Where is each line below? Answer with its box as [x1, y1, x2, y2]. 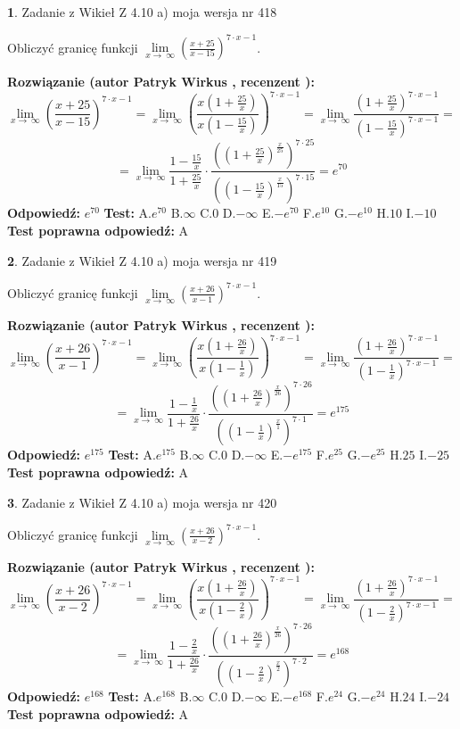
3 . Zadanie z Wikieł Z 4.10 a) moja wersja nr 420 [7, 493, 277, 511]
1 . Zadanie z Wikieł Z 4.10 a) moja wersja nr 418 [7, 3, 277, 21]
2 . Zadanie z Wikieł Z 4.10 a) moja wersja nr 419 [7, 251, 277, 269]
